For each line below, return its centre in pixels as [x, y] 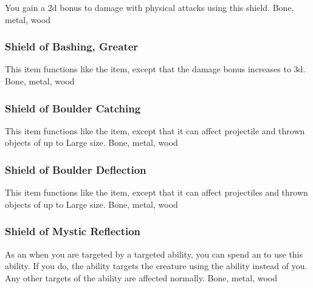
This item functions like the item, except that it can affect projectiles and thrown [156, 192]
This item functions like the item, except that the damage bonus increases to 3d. [155, 69]
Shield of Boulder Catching [73, 108]
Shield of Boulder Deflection [76, 169]
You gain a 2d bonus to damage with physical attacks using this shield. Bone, [150, 7]
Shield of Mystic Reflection [73, 231]
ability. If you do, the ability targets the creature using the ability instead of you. [156, 266]
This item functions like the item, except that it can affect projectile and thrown [155, 130]
